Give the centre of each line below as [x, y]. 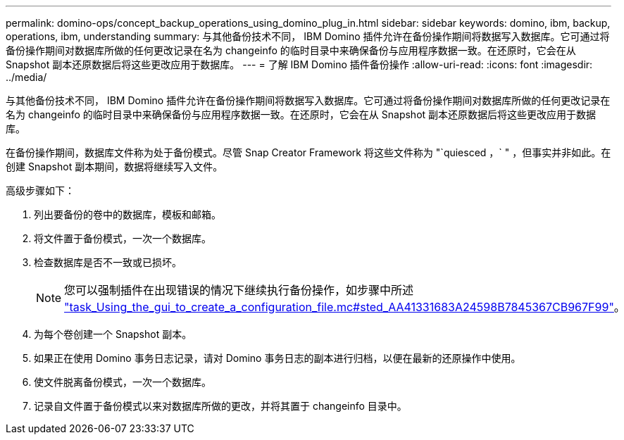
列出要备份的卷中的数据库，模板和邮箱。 [127, 214]
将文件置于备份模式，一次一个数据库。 [123, 238]
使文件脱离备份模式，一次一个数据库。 [123, 382]
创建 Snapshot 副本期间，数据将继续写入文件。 [114, 166]
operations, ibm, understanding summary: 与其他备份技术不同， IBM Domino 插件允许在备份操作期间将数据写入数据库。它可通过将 [308, 36]
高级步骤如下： [40, 190]
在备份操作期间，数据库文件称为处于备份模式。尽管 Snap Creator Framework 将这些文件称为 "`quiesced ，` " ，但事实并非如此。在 [308, 152]
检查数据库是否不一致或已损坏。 [108, 262]
